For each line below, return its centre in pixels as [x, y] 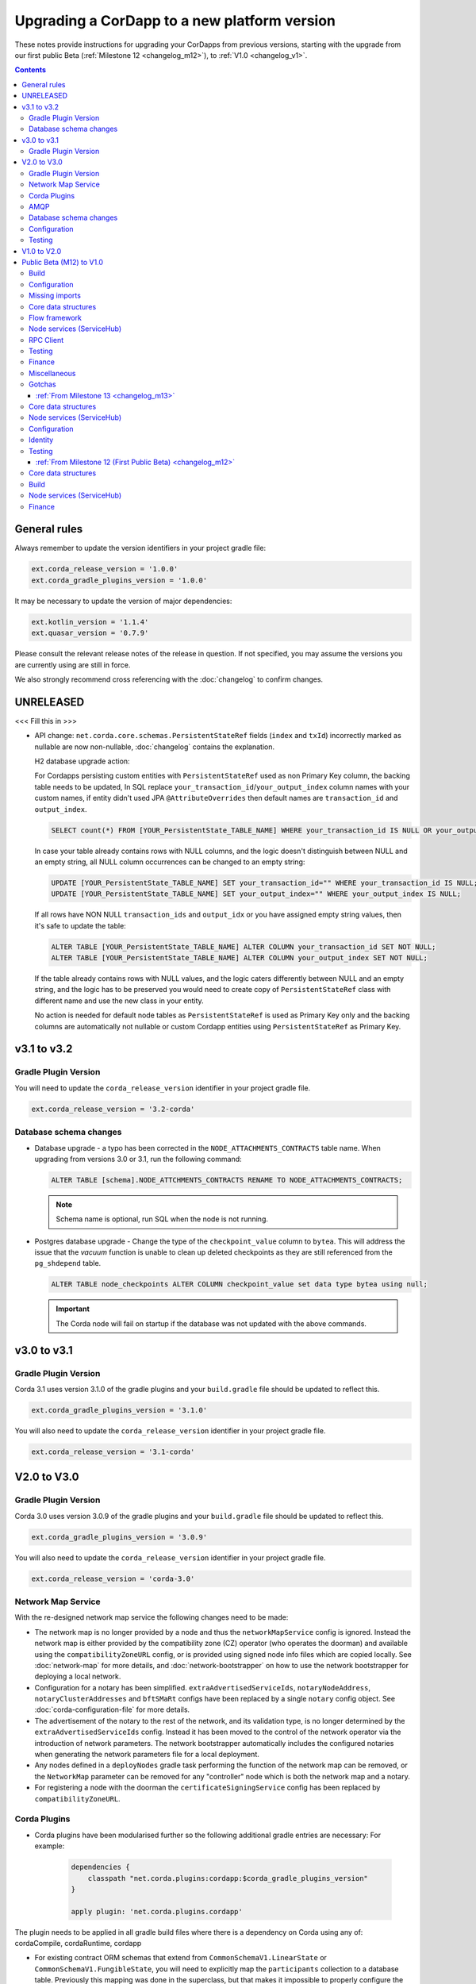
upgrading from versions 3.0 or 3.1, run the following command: [138, 1159]
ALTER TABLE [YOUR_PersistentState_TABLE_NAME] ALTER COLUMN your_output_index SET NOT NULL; [240, 958]
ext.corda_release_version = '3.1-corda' [113, 1451]
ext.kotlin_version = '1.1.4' [90, 622]
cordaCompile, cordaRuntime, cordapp [78, 1944]
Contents [31, 70]
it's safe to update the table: [80, 925]
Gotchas [42, 384]
